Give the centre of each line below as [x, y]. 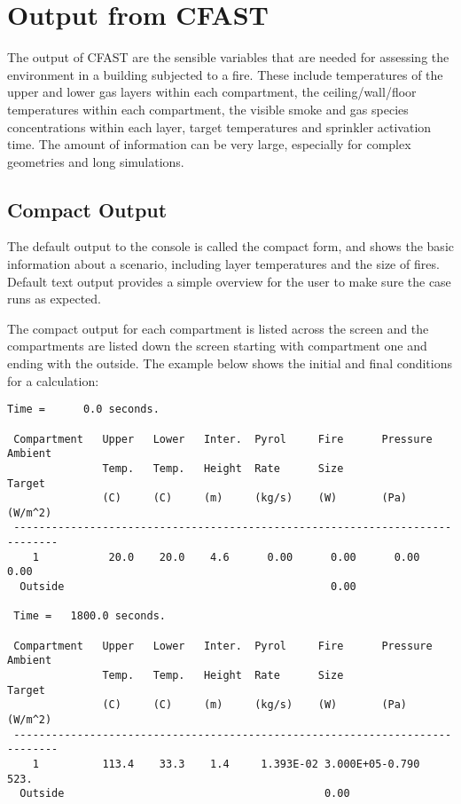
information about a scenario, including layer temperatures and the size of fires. [223, 264]
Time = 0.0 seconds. [83, 410]
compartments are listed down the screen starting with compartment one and [217, 346]
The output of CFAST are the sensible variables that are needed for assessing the [228, 57]
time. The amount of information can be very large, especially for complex [209, 144]
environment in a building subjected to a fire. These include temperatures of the [225, 74]
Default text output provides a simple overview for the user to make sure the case [229, 281]
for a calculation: [53, 380]
